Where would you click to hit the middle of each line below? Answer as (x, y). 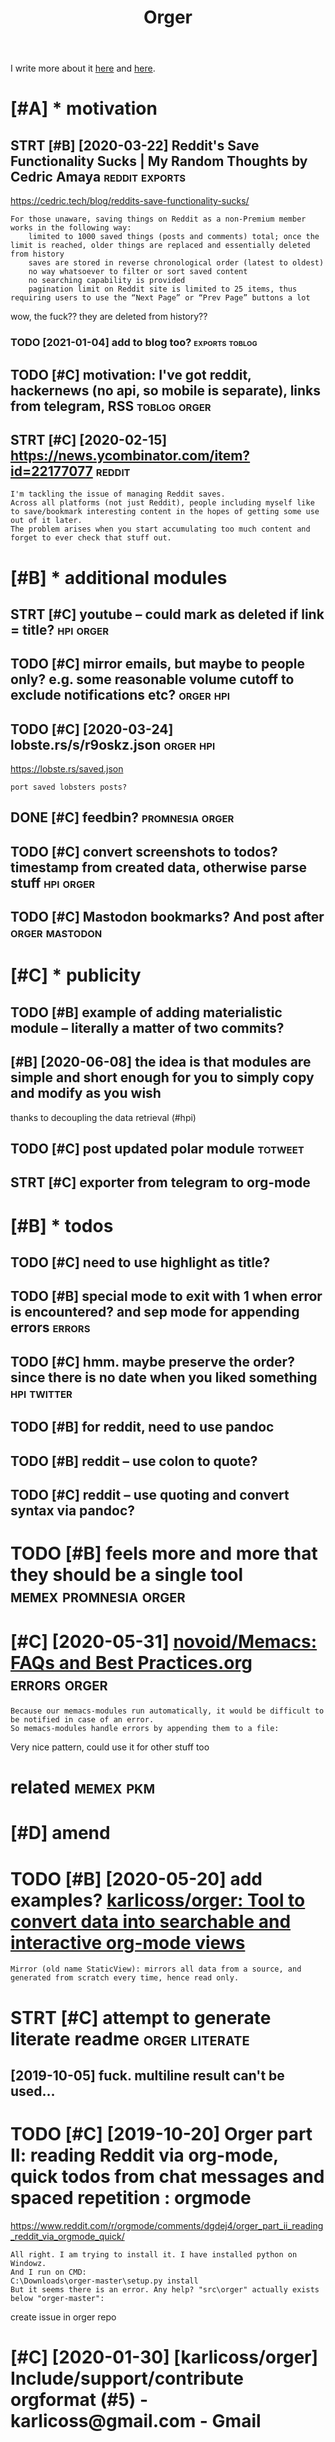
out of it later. (46, 521)
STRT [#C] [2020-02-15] (89, 439)
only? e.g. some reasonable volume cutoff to (152, 679)
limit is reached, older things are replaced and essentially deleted (160, 246)
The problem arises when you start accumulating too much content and (160, 529)
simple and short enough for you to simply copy (162, 1077)
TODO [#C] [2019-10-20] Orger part (161, 2134)
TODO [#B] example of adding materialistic (146, 1012)
